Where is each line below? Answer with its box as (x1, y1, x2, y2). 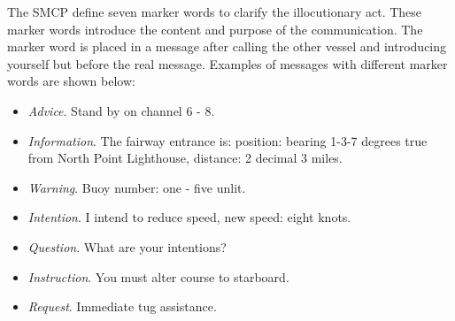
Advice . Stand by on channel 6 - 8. (27, 101, 215, 119)
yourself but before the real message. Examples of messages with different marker (7, 54, 448, 73)
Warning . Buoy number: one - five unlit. (27, 178, 246, 196)
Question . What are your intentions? (27, 237, 227, 256)
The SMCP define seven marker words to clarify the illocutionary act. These (7, 3, 422, 20)
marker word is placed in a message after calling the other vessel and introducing (7, 37, 447, 56)
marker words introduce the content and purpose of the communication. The (7, 19, 423, 38)
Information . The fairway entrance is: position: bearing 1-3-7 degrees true (27, 131, 428, 149)
